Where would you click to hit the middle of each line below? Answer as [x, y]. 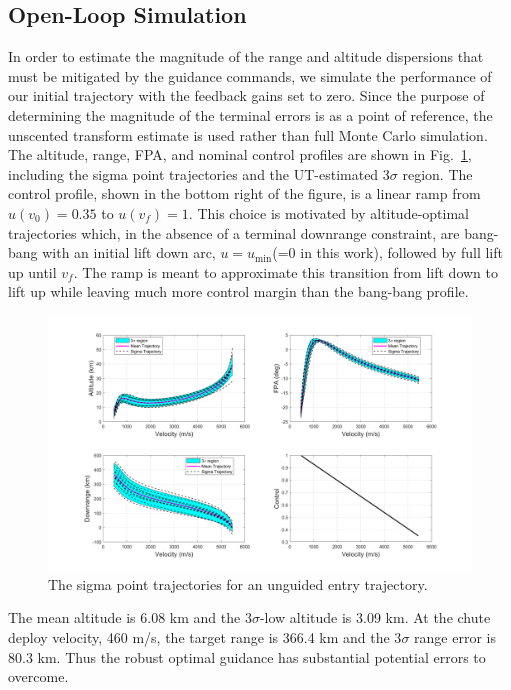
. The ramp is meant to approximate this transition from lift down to [285, 271]
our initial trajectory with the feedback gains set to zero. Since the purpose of [246, 95]
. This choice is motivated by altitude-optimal [328, 212]
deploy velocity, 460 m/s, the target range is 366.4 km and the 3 [205, 636]
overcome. [38, 676]
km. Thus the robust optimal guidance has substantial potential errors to [261, 656]
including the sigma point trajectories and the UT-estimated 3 [199, 173]
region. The [437, 173]
